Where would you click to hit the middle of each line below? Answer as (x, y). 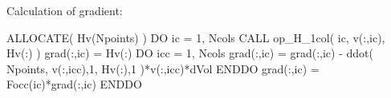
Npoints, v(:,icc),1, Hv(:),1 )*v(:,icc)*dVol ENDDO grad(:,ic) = (163, 68)
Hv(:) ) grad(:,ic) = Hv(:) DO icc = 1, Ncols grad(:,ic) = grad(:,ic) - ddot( (190, 53)
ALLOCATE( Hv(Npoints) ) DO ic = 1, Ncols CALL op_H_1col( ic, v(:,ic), (196, 37)
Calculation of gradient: (65, 10)
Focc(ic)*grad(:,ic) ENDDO (74, 84)
